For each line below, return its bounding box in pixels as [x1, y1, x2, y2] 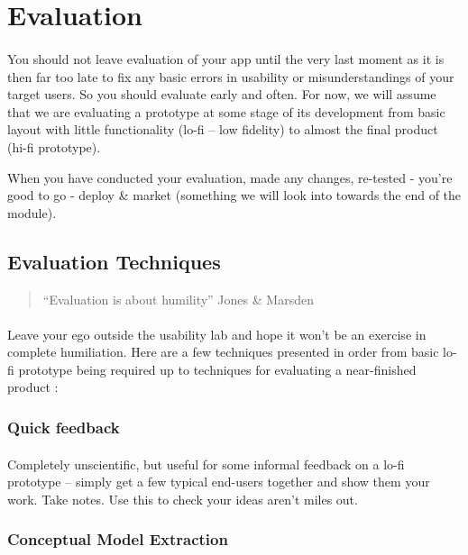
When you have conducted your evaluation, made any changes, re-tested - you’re [7, 168, 453, 187]
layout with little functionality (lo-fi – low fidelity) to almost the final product [7, 120, 438, 139]
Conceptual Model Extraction [7, 528, 228, 550]
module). [7, 203, 57, 222]
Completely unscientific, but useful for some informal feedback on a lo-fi [7, 454, 405, 473]
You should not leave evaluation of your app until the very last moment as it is [7, 49, 445, 68]
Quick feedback [7, 416, 120, 438]
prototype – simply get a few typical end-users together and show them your [7, 472, 430, 491]
